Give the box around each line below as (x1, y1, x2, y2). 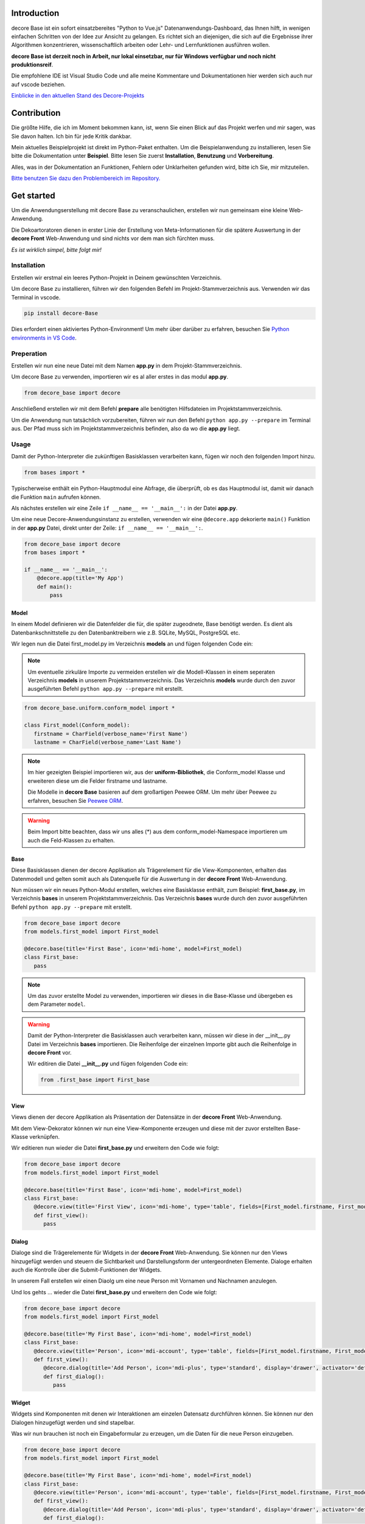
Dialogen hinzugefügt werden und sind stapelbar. (11, 1419, 135, 1426)
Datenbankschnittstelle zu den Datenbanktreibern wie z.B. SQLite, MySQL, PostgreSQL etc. (11, 628, 240, 636)
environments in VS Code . (11, 334, 77, 341)
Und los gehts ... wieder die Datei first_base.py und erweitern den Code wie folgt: (11, 1288, 217, 1295)
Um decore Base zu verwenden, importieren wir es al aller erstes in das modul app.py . (11, 373, 228, 380)
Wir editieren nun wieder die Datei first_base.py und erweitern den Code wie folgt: (11, 1144, 220, 1152)
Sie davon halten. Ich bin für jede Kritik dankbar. (11, 132, 132, 140)
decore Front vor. (27, 1049, 72, 1056)
